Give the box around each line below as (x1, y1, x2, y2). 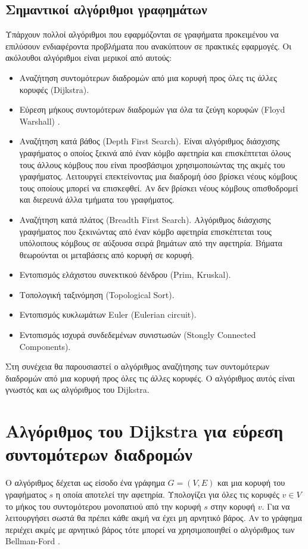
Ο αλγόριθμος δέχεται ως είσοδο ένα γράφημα (5, 476, 165, 489)
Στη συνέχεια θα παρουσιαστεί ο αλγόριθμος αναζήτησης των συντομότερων (5, 360, 269, 373)
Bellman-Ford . (5, 535, 60, 547)
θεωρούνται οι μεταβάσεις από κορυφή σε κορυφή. (19, 248, 194, 260)
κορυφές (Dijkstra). (19, 83, 89, 95)
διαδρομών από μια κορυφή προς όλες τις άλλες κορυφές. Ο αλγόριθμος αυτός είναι (5, 371, 295, 384)
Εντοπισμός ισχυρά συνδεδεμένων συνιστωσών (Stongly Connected (19, 328, 256, 341)
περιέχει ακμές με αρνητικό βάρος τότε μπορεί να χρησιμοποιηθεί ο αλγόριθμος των (5, 523, 295, 535)
